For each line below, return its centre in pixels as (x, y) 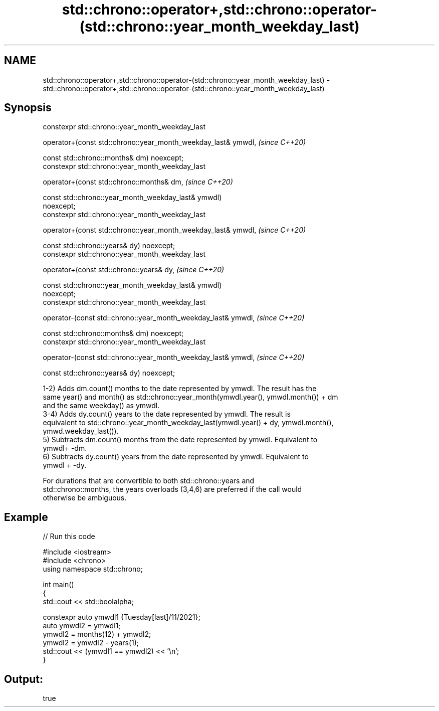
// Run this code (69, 537)
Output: (24, 679)
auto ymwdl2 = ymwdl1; (82, 626)
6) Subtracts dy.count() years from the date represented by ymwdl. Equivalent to (176, 457)
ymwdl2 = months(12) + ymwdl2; (97, 634)
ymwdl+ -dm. (65, 448)
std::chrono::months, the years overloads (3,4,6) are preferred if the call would (172, 489)
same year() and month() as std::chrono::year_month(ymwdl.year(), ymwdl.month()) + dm (190, 397)
